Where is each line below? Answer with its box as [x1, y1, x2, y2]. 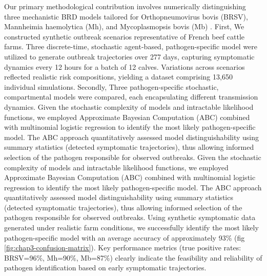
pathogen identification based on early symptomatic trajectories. [4, 262, 207, 273]
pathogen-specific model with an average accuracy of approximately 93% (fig [4, 232, 245, 243]
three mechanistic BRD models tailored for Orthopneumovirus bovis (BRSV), [4, 11, 248, 22]
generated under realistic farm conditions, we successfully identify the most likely [4, 222, 259, 233]
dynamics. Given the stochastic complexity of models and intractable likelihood [4, 101, 254, 112]
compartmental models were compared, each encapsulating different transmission [4, 91, 258, 102]
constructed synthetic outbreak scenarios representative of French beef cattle [4, 31, 245, 42]
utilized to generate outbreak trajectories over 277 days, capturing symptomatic [4, 51, 255, 62]
